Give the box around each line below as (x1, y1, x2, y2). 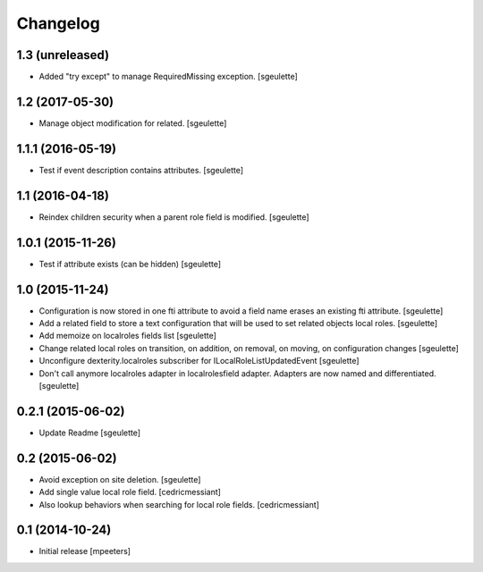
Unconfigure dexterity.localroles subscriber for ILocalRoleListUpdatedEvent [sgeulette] (38, 356, 360, 366)
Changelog (16, 13, 100, 33)
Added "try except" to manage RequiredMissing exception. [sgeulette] (38, 71, 299, 82)
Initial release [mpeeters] (38, 546, 131, 557)
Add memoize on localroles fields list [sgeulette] (38, 331, 216, 341)
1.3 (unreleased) (16, 47, 110, 63)
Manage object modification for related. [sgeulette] (38, 117, 227, 129)
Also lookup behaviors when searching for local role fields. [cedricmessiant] (38, 499, 319, 509)
